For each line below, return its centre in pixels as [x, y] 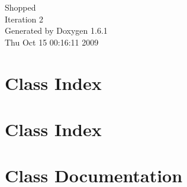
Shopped [20, 7]
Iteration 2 [24, 19]
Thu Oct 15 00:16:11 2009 [52, 42]
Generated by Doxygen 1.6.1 [56, 30]
